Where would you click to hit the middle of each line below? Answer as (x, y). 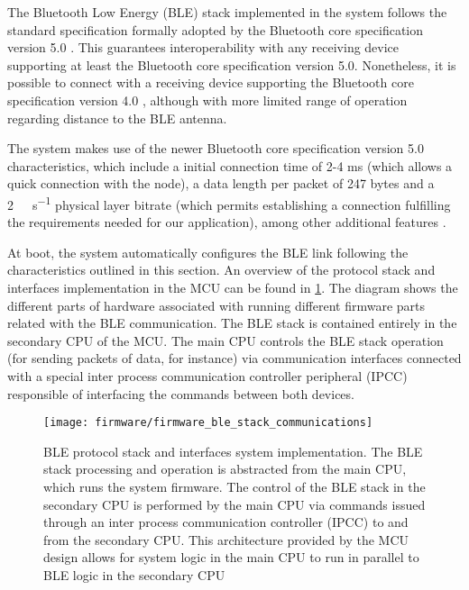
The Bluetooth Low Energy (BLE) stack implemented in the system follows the (227, 12)
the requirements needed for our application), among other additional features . (227, 222)
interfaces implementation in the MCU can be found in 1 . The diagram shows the (233, 287)
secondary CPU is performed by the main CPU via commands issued (234, 504)
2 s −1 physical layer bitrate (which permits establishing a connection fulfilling (229, 203)
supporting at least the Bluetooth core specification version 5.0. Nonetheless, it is (232, 64)
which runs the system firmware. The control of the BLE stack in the (234, 486)
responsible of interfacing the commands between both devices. (181, 393)
